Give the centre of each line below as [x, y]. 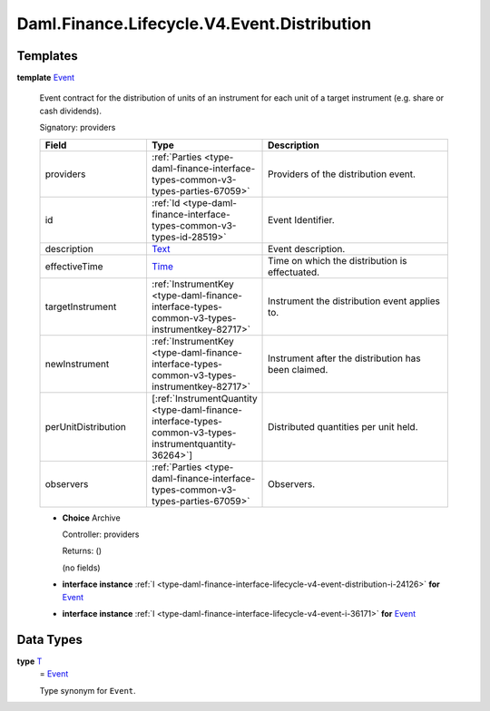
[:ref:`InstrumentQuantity [204, 398]
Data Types [50, 639]
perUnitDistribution [85, 426]
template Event [46, 78]
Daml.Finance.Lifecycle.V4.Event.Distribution [194, 24]
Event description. [307, 248]
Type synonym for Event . [88, 690]
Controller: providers [101, 534]
